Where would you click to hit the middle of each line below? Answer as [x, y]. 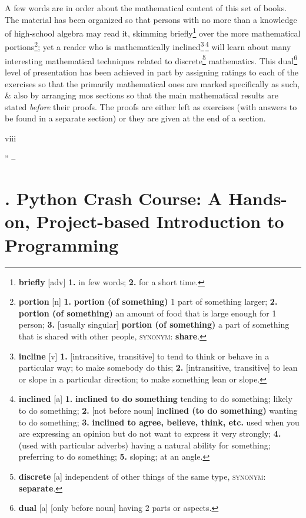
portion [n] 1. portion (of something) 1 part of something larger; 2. [148, 301]
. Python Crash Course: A [114, 198]
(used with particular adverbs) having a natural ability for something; [144, 445]
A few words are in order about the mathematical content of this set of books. [146, 8]
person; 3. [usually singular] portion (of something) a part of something [154, 324]
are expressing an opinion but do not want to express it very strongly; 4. [150, 433]
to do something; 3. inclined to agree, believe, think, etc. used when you [159, 422]
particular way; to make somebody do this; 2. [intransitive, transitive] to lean [158, 367]
